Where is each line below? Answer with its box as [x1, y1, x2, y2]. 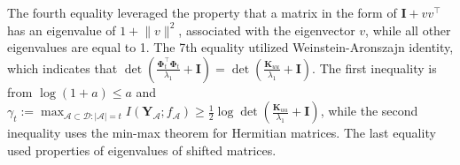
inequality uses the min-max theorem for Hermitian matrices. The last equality [7, 124, 436, 142]
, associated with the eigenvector [178, 20, 355, 39]
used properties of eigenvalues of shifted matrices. [7, 140, 277, 159]
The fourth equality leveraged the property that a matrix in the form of [7, 4, 397, 21]
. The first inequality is [312, 58, 437, 77]
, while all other [365, 20, 451, 39]
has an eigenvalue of [7, 20, 116, 39]
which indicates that [7, 58, 118, 77]
